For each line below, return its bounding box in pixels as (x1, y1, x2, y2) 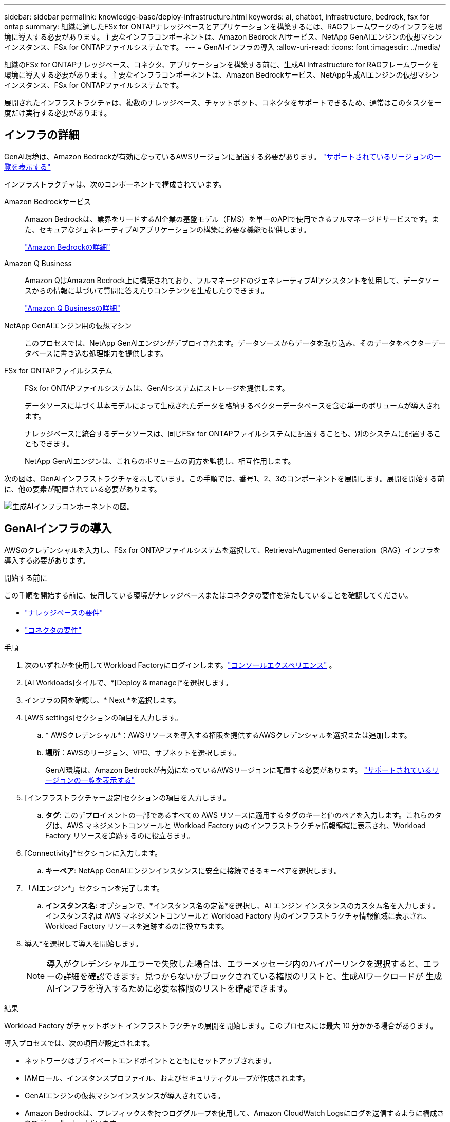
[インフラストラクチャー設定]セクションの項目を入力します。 (25, 793, 230, 802)
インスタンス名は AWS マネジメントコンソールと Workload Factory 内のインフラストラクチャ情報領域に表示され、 (45, 911, 432, 920)
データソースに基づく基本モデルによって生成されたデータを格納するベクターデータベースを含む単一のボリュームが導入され (25, 401, 440, 410)
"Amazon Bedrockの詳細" (25, 242, 110, 251)
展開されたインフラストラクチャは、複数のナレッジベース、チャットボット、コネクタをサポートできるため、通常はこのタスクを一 (4, 98, 442, 107)
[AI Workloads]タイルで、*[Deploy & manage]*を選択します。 (25, 678, 233, 687)
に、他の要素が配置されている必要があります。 (4, 484, 161, 493)
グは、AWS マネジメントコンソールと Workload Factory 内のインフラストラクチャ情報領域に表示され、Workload (45, 820, 426, 830)
